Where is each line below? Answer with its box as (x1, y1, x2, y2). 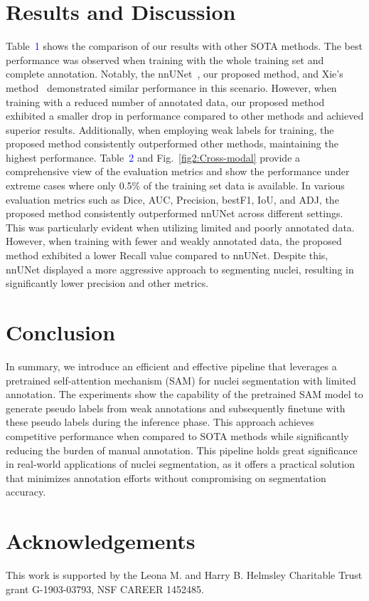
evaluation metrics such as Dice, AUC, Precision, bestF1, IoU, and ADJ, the (6, 192, 339, 207)
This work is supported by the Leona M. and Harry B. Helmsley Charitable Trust (6, 568, 363, 582)
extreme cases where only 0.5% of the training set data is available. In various (6, 178, 345, 193)
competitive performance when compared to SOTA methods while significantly (6, 428, 349, 443)
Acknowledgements (6, 526, 196, 555)
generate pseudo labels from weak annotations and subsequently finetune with (6, 400, 346, 415)
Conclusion (6, 318, 116, 346)
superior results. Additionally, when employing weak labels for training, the (6, 122, 334, 137)
